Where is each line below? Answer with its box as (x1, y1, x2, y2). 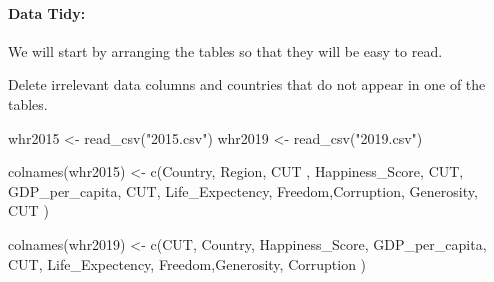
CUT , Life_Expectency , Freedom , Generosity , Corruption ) (8, 253, 367, 274)
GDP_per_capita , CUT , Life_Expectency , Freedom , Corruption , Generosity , (8, 180, 478, 201)
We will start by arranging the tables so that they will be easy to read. (8, 40, 443, 61)
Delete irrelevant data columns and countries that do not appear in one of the (8, 74, 486, 95)
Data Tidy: (8, 2, 86, 23)
